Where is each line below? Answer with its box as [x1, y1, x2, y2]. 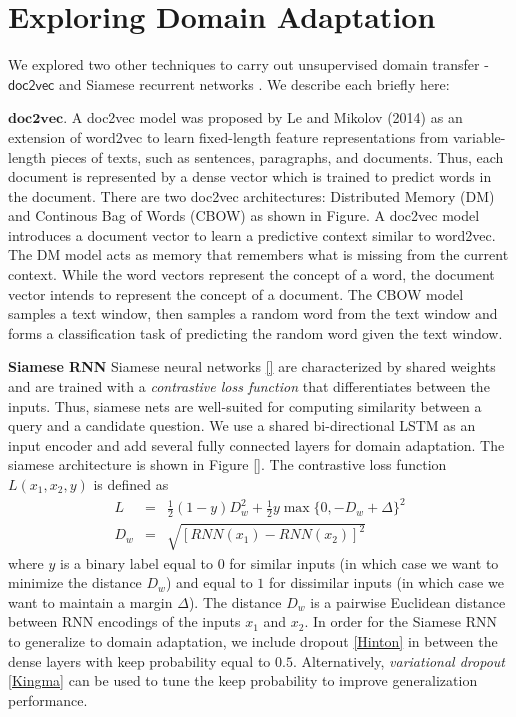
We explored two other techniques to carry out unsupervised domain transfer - [8, 54, 489, 75]
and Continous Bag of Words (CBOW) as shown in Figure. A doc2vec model [8, 205, 480, 226]
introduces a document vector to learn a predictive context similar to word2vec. [8, 224, 496, 245]
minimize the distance [8, 572, 142, 593]
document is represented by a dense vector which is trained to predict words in [8, 166, 492, 187]
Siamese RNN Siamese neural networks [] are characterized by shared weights [8, 356, 496, 377]
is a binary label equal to [60, 552, 213, 573]
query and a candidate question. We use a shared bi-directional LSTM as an [8, 415, 476, 436]
